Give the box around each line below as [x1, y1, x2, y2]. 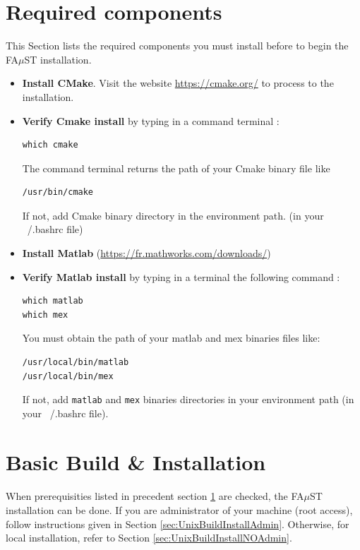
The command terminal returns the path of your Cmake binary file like [22, 160, 330, 175]
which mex [22, 309, 68, 320]
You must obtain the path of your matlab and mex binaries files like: [22, 330, 320, 345]
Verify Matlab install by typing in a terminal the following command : [22, 269, 340, 284]
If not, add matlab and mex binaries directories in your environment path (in [22, 392, 354, 407]
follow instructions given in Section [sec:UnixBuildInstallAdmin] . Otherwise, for [6, 516, 349, 531]
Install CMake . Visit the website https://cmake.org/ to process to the [22, 76, 334, 90]
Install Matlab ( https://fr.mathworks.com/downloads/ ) [22, 246, 271, 261]
